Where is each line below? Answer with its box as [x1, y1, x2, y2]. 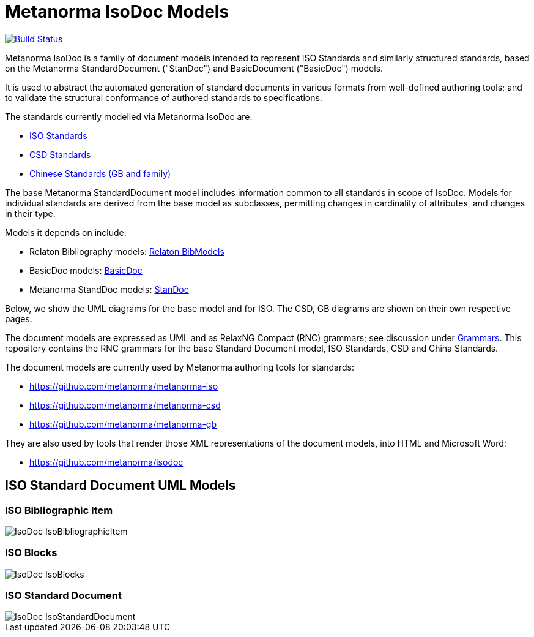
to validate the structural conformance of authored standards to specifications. [5, 92, 322, 103]
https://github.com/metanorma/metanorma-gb [29, 418, 217, 429]
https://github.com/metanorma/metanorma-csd [29, 399, 221, 410]
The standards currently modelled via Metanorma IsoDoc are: [5, 111, 253, 122]
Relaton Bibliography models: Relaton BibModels [29, 246, 224, 257]
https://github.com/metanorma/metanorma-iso [29, 380, 218, 391]
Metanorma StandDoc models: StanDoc [29, 284, 189, 295]
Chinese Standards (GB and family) [29, 168, 171, 179]
